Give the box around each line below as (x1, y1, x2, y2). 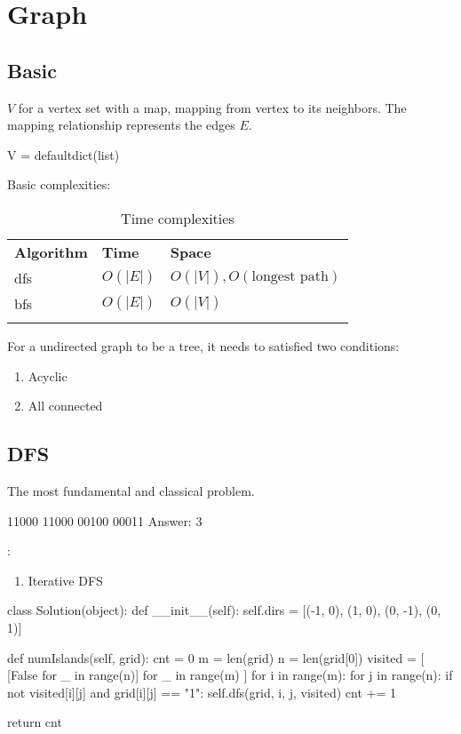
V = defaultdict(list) (7, 145, 120, 164)
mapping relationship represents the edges (7, 116, 235, 134)
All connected (28, 396, 103, 415)
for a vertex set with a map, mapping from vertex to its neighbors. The (18, 98, 407, 116)
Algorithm (14, 241, 88, 262)
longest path (251, 269, 329, 284)
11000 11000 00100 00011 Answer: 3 (7, 511, 203, 530)
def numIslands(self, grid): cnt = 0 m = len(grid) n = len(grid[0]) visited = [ (7, 648, 425, 666)
